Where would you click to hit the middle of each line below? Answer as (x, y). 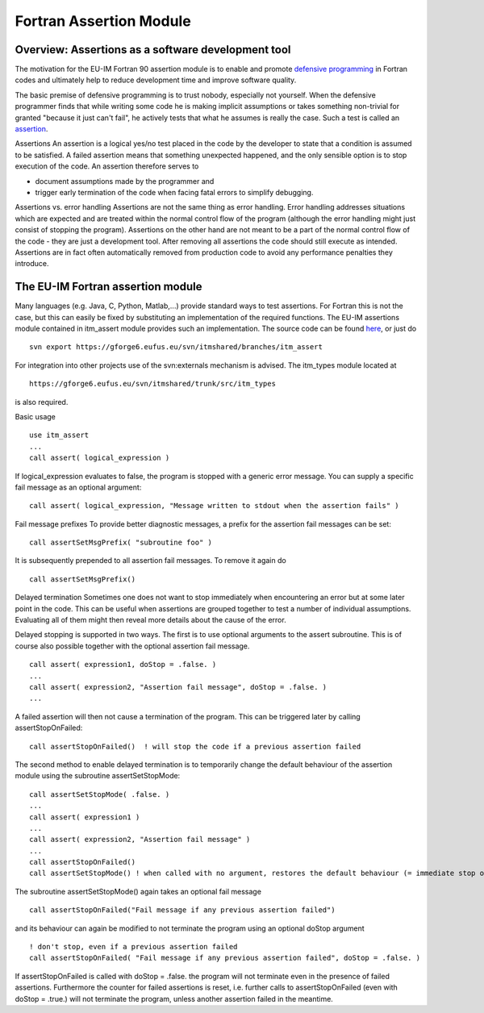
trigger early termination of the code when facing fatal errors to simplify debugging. (174, 192)
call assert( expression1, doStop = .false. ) (123, 665)
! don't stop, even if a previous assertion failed (134, 947)
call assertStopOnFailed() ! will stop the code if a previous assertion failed (195, 746)
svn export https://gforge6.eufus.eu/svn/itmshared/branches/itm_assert (176, 347)
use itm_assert (59, 435)
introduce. (32, 264)
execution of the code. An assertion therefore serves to (107, 166)
